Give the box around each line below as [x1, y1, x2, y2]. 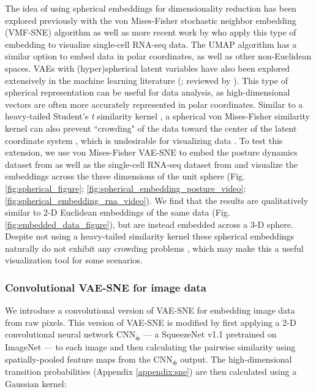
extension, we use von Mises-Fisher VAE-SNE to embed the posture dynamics [5, 146, 298, 159]
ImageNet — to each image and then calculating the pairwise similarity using [5, 340, 296, 353]
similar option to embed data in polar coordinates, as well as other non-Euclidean [5, 50, 312, 62]
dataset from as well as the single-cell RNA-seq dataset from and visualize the [5, 157, 298, 170]
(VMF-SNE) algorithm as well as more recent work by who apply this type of [5, 26, 296, 39]
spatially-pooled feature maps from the [5, 352, 151, 365]
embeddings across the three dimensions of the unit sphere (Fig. [5, 170, 245, 183]
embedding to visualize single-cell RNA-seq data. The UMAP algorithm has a [5, 37, 297, 50]
